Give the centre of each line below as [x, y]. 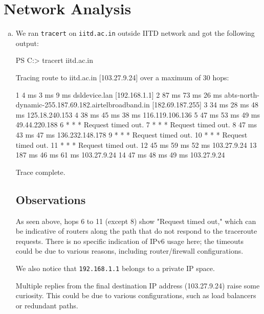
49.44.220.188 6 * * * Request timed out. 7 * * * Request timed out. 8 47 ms [136, 125]
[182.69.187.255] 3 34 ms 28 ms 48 [205, 105]
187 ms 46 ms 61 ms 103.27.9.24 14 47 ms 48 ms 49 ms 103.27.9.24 [120, 155]
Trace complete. [40, 172]
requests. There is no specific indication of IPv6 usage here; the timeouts [130, 241]
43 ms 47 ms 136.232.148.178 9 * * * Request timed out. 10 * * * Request [131, 134]
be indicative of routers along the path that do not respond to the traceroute [136, 231]
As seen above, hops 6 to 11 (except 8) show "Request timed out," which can [136, 221]
